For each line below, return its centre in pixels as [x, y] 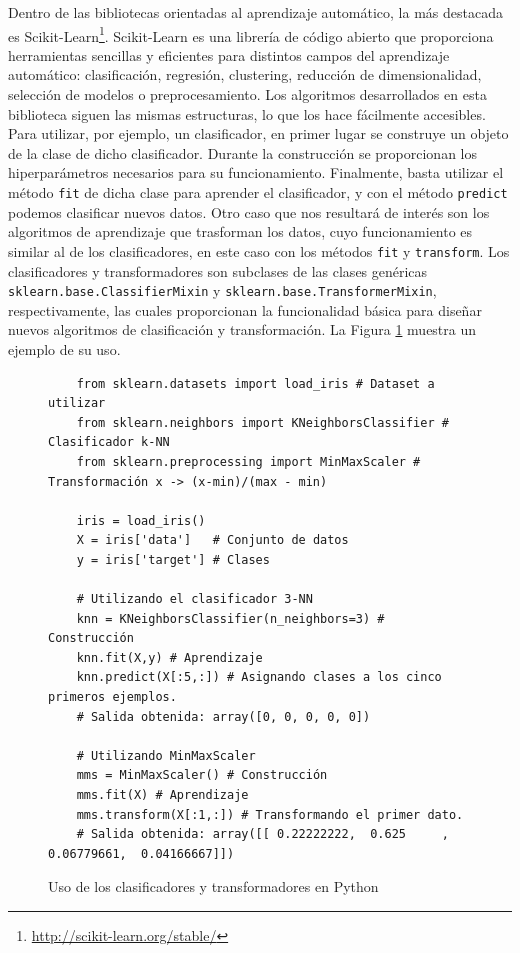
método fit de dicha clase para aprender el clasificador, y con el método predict [258, 192]
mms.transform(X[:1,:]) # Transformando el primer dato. [270, 814]
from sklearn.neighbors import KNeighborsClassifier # [262, 422]
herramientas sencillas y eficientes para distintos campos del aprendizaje [229, 54]
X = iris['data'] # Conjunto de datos [212, 540]
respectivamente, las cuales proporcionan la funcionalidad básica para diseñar [245, 309]
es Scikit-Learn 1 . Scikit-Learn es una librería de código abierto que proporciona [251, 34]
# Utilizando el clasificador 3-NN [194, 599]
